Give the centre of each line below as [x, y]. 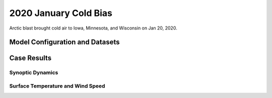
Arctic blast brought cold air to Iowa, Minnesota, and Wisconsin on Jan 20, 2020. [93, 28]
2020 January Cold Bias [61, 13]
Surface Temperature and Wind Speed [57, 86]
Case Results [30, 58]
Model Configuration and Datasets [65, 42]
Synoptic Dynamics [34, 72]
